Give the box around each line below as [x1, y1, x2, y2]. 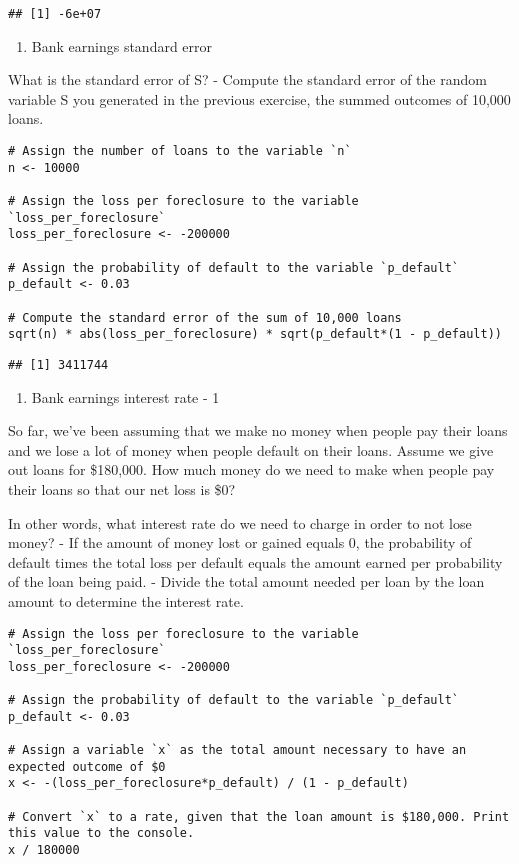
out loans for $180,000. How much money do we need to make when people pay [8, 459, 495, 480]
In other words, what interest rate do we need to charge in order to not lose [8, 512, 472, 533]
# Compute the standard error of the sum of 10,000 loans [8, 310, 402, 325]
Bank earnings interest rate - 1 [31, 386, 220, 407]
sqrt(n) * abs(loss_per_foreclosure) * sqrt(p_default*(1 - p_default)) [8, 327, 502, 342]
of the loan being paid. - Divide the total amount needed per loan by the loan [8, 571, 485, 592]
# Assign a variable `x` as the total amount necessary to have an [8, 743, 467, 758]
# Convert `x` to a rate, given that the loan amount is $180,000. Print [8, 809, 510, 824]
